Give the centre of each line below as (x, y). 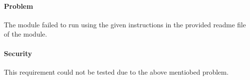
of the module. (26, 34)
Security (18, 53)
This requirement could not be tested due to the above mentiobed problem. (116, 71)
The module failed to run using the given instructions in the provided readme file (125, 24)
